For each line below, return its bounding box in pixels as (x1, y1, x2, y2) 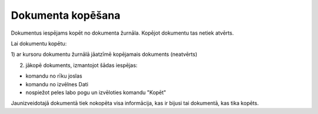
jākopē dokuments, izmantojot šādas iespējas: (25, 62, 138, 69)
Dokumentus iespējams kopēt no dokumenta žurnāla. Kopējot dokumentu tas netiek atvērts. (11, 29, 234, 36)
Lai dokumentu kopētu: (11, 40, 67, 47)
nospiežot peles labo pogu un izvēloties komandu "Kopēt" (25, 89, 167, 96)
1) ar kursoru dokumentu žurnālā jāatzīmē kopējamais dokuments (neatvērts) (11, 51, 197, 58)
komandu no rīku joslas (25, 72, 82, 79)
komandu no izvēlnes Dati (25, 81, 88, 88)
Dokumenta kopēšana (11, 9, 121, 22)
